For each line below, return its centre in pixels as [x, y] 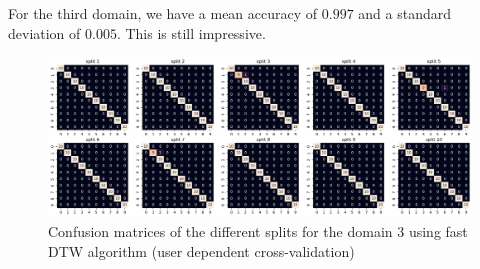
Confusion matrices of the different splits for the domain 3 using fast [258, 231]
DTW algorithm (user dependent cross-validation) [201, 250]
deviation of [44, 32]
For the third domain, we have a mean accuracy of [163, 13]
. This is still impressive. [191, 32]
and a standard [405, 13]
